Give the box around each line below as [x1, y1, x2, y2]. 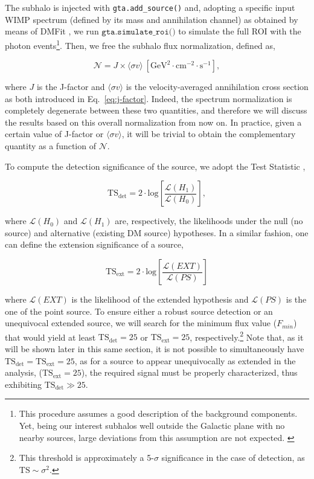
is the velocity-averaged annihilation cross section [126, 80, 309, 93]
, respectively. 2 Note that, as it [190, 329, 304, 343]
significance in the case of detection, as [161, 451, 305, 464]
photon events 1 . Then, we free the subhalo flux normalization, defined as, [5, 37, 275, 51]
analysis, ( [5, 366, 42, 379]
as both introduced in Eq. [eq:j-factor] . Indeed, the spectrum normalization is [5, 92, 292, 104]
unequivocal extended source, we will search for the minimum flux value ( [5, 317, 277, 329]
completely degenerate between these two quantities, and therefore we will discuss [5, 104, 307, 117]
